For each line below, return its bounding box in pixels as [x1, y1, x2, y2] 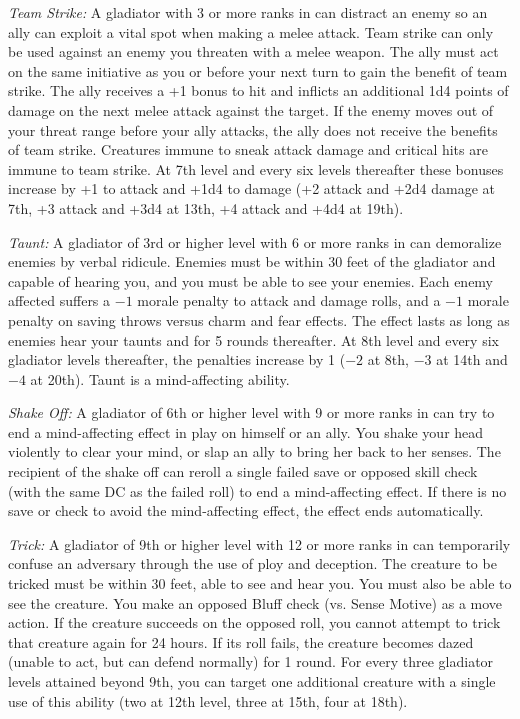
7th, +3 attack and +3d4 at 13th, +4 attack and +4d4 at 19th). [8, 197, 404, 218]
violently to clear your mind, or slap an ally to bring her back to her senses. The [8, 441, 501, 462]
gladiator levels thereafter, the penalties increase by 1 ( [8, 349, 346, 370]
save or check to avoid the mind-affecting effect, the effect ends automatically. [8, 500, 484, 521]
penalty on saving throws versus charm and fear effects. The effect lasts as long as [8, 309, 510, 330]
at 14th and [436, 349, 508, 370]
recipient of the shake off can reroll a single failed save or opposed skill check [8, 461, 478, 482]
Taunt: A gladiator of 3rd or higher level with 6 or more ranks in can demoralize [8, 231, 502, 252]
